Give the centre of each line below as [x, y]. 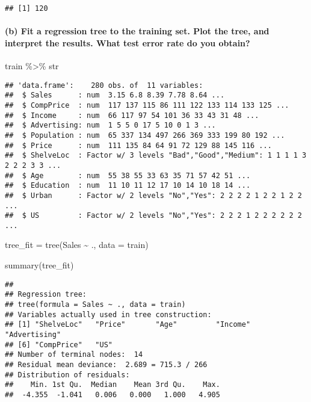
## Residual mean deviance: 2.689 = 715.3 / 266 [106, 364]
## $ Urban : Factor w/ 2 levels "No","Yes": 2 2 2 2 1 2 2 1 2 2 [153, 195]
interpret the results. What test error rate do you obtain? [128, 42]
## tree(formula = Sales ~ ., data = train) [95, 304]
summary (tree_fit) [39, 265]
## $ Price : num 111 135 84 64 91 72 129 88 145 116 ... [138, 145]
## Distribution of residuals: [67, 375]
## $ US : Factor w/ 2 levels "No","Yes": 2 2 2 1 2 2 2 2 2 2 [153, 216]
